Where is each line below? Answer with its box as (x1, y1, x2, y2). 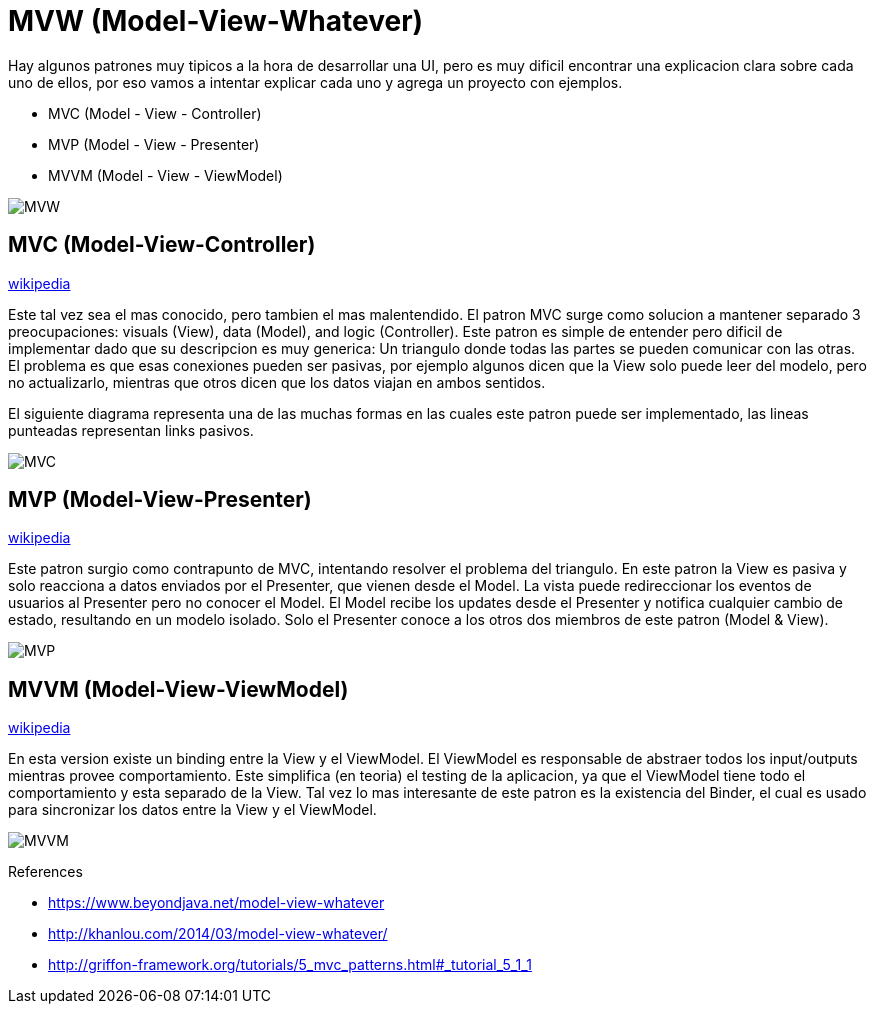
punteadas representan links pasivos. (8, 421, 254, 439)
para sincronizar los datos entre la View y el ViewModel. (8, 801, 377, 819)
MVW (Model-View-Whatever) (8, 4, 424, 38)
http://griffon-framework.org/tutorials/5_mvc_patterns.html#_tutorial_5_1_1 (48, 956, 532, 974)
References (8, 863, 83, 881)
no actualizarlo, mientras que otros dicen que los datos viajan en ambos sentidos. (8, 373, 546, 391)
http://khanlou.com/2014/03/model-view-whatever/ (48, 925, 388, 943)
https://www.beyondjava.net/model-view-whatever (48, 894, 385, 912)
